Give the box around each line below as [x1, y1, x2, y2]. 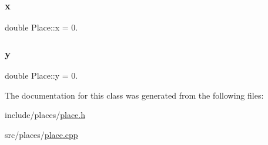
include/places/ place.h [5, 109, 85, 121]
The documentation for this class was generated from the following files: [5, 89, 264, 101]
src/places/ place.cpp [5, 128, 78, 140]
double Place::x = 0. [5, 21, 78, 33]
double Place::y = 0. [5, 69, 78, 82]
